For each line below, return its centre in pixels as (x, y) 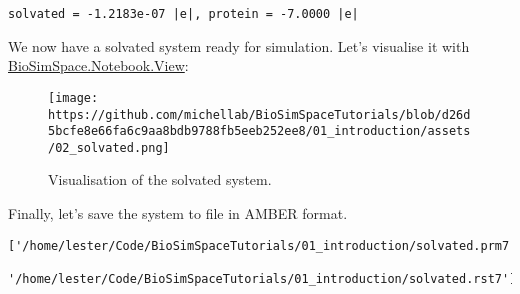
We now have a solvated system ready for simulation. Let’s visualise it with (239, 45)
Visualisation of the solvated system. (160, 179)
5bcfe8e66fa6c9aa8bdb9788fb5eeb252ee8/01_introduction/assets (259, 131)
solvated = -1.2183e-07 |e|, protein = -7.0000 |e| (183, 14)
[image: (73, 97)
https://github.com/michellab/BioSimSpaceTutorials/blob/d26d (259, 114)
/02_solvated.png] (109, 147)
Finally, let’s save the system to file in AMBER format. (178, 213)
